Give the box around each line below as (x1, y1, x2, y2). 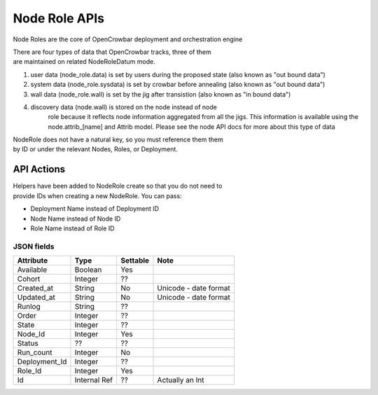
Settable (120, 256, 150, 265)
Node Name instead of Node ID (30, 214, 121, 223)
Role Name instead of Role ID (30, 224, 115, 233)
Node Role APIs (13, 11, 105, 26)
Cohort (17, 274, 41, 284)
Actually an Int (157, 375, 204, 385)
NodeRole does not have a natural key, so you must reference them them (13, 135, 223, 144)
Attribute (17, 256, 48, 265)
